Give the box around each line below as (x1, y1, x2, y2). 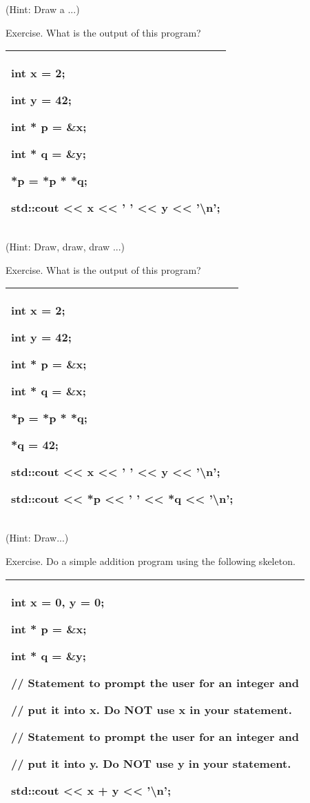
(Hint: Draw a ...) (6, 2, 80, 16)
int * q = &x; (11, 383, 86, 399)
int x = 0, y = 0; (11, 593, 105, 610)
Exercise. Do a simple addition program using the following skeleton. (6, 553, 296, 568)
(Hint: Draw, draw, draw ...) (6, 239, 125, 254)
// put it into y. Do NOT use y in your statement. (11, 755, 291, 771)
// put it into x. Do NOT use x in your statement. (11, 701, 292, 717)
